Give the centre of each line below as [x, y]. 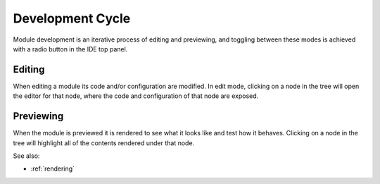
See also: [26, 156]
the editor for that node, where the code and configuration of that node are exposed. [136, 96]
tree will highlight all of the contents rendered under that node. [104, 143]
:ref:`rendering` [53, 168]
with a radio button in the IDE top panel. [70, 49]
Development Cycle [72, 18]
